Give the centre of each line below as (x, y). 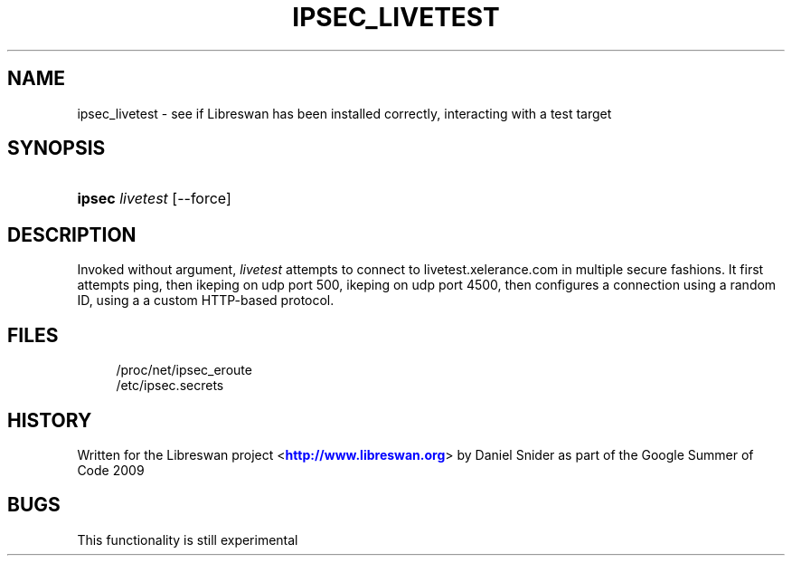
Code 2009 (111, 470)
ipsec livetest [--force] (154, 199)
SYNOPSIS (57, 148)
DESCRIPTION (72, 234)
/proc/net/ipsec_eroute (184, 370)
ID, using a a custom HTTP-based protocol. (206, 301)
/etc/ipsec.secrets (170, 386)
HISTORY (50, 420)
